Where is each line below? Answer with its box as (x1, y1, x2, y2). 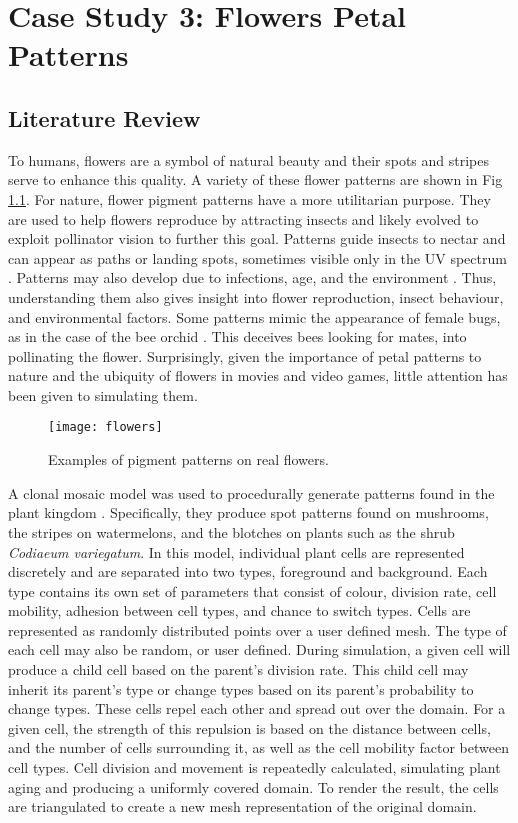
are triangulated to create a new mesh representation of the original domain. (8, 796, 477, 817)
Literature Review (8, 102, 201, 133)
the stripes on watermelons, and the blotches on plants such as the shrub (8, 521, 455, 542)
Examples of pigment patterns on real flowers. (48, 449, 329, 470)
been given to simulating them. (8, 384, 198, 405)
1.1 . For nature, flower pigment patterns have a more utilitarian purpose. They (8, 188, 491, 209)
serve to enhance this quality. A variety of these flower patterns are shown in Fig (8, 169, 503, 190)
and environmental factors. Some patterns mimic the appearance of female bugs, (8, 306, 501, 327)
